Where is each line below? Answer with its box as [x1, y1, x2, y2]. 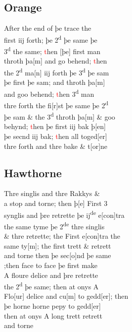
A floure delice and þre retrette [4, 269, 98, 280]
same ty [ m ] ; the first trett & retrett [4, 240, 111, 251]
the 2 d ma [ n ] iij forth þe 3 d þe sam [4, 66, 109, 77]
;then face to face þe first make [4, 260, 98, 270]
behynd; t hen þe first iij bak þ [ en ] [4, 121, 106, 132]
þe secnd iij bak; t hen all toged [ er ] [4, 131, 107, 141]
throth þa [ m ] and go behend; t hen [4, 56, 107, 66]
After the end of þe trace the [4, 23, 91, 33]
